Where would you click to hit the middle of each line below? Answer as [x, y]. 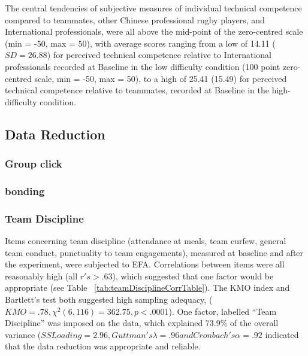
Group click [34, 164]
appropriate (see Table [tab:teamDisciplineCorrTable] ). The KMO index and [147, 287]
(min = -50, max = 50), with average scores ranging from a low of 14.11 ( [140, 43]
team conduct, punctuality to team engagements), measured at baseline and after [154, 252]
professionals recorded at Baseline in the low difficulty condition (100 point [143, 66]
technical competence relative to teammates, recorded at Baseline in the [137, 90]
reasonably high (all [41, 276]
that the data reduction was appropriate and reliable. [103, 346]
